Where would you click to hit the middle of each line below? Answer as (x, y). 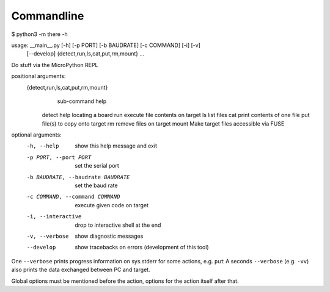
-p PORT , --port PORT (59, 157)
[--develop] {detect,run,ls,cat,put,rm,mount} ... (86, 54)
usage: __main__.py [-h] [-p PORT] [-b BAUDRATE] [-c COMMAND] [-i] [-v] (106, 45)
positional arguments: (38, 76)
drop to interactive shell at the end (118, 225)
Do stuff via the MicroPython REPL (55, 65)
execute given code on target (112, 205)
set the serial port (97, 166)
